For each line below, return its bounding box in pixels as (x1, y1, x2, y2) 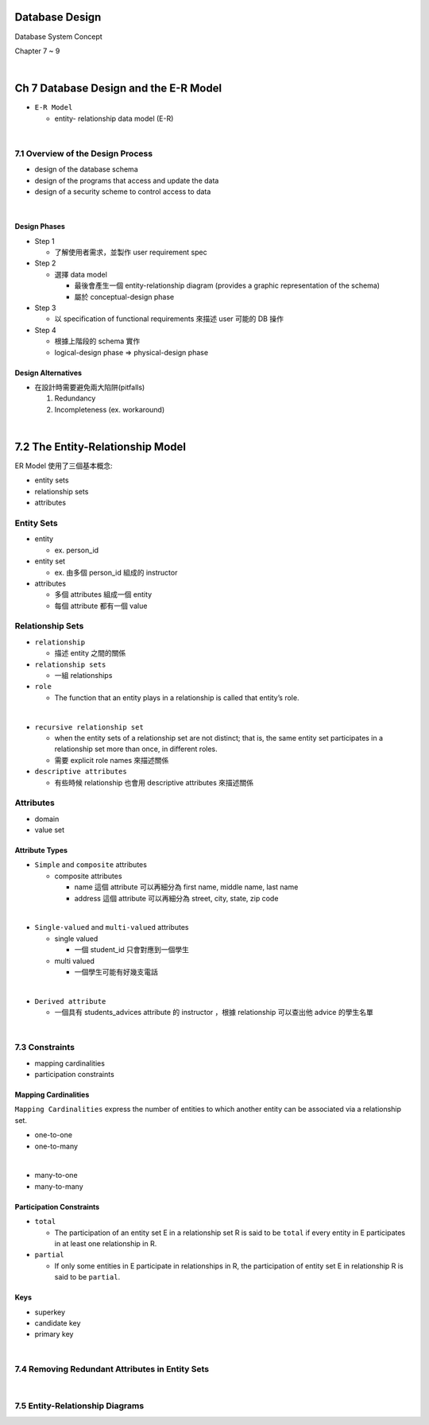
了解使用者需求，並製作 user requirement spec (54, 247, 207, 258)
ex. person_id (54, 545, 99, 555)
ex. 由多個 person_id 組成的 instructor (54, 567, 178, 577)
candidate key (34, 1318, 81, 1327)
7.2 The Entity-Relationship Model (14, 440, 187, 453)
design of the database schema (34, 165, 138, 174)
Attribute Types (14, 846, 68, 855)
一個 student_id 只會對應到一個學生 (74, 945, 190, 955)
